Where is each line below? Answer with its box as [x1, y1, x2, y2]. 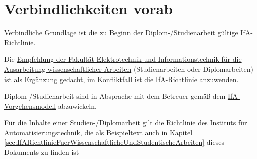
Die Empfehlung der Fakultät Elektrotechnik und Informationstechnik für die [4, 54, 242, 64]
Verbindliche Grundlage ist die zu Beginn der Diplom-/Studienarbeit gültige [4, 27, 238, 38]
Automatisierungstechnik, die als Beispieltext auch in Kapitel [4, 127, 193, 137]
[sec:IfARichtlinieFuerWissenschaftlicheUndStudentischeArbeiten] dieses [4, 137, 224, 147]
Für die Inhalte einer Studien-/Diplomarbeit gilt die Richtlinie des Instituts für [4, 117, 247, 128]
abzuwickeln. [58, 100, 97, 111]
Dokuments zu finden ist [4, 147, 79, 157]
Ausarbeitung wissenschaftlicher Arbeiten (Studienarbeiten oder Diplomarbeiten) [4, 63, 254, 74]
